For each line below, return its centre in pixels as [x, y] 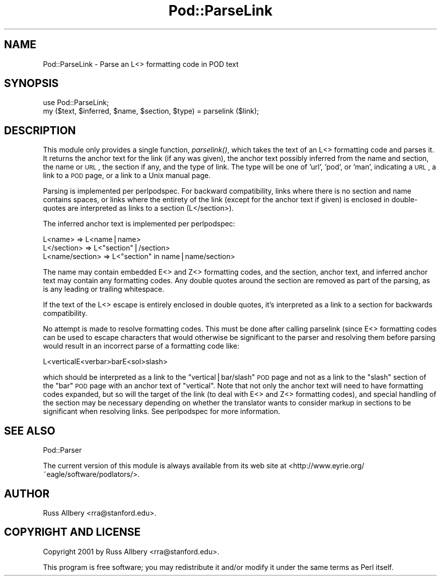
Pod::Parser [62, 450]
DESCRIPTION [40, 130]
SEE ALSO [30, 431]
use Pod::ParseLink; [76, 103]
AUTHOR [27, 493]
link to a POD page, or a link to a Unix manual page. [127, 176]
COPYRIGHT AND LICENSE [72, 532]
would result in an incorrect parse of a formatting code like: [141, 346]
